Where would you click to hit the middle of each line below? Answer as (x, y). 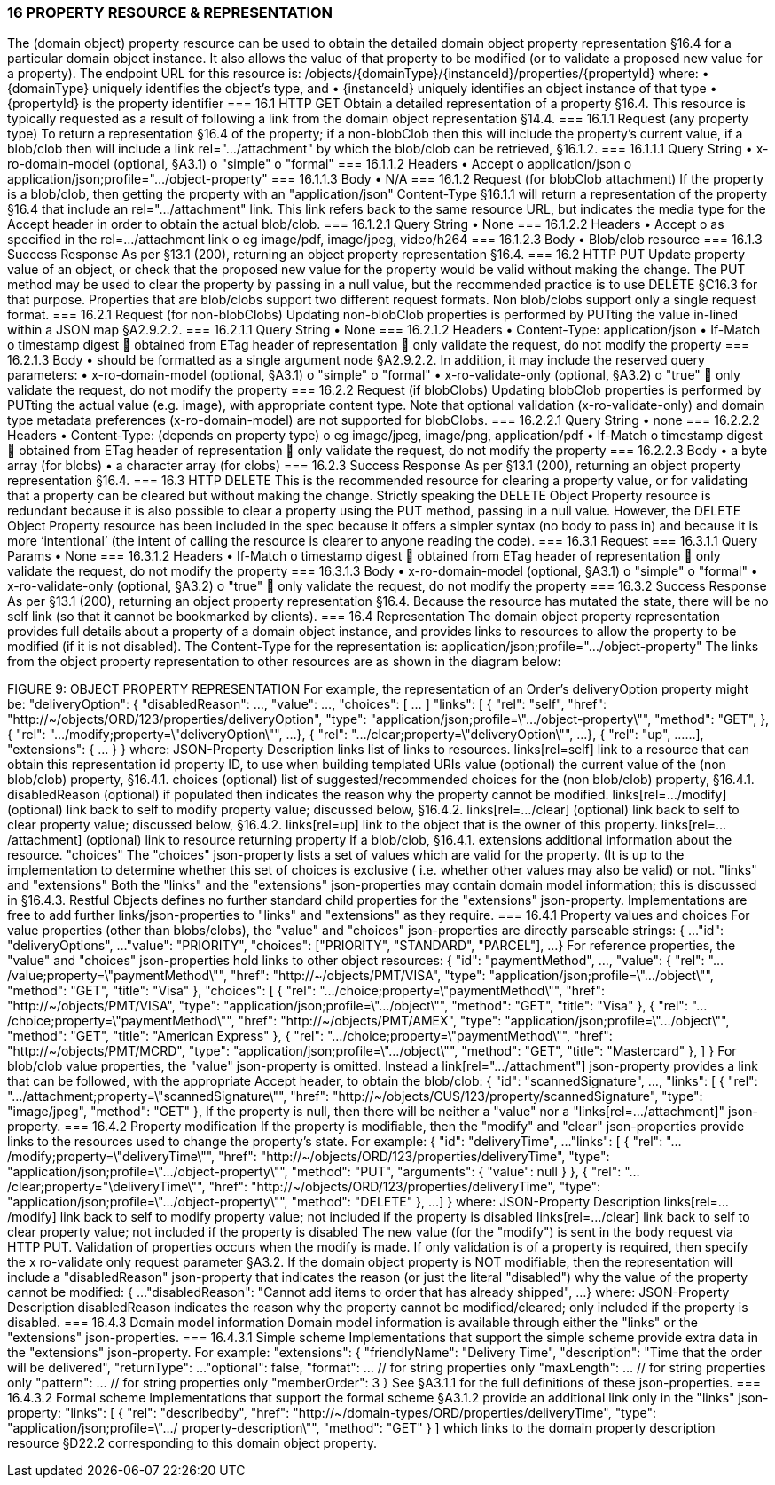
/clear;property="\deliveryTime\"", (106, 1187)
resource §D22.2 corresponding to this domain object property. (192, 1443)
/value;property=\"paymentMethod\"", (117, 976)
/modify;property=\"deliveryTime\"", (111, 1157)
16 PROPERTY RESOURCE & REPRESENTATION (170, 12)
